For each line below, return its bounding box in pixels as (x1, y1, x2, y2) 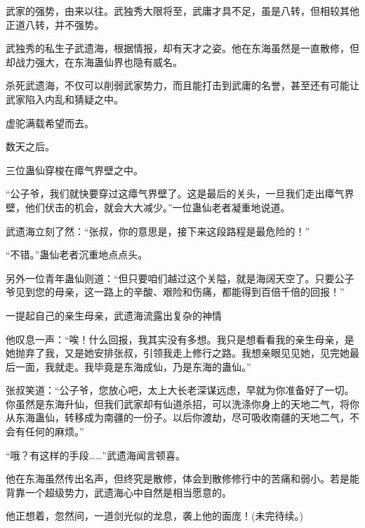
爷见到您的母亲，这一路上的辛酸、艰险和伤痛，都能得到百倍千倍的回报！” (6, 284, 345, 299)
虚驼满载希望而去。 (6, 115, 94, 130)
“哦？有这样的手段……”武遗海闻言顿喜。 (6, 447, 185, 462)
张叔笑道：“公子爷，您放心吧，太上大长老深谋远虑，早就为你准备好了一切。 (6, 383, 354, 397)
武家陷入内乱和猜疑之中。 (6, 91, 124, 106)
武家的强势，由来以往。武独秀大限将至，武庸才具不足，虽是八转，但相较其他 (6, 4, 359, 18)
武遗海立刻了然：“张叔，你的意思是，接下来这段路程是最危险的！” (6, 223, 310, 238)
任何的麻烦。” (25, 424, 84, 439)
